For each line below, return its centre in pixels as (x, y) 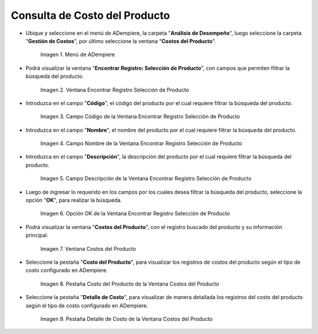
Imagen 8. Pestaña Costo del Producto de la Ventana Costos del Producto (130, 284)
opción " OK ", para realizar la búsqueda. (74, 200)
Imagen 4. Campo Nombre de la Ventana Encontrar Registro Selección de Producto (141, 143)
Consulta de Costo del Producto (90, 15)
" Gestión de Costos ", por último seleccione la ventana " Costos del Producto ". (121, 41)
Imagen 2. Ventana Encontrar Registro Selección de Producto (115, 90)
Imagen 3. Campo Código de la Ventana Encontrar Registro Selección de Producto (140, 117)
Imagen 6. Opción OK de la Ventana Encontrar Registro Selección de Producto (135, 214)
